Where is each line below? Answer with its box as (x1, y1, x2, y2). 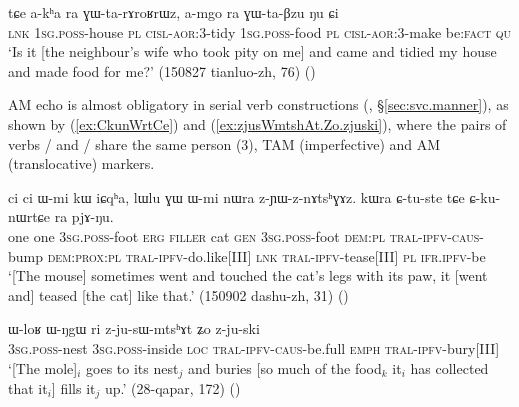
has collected (410, 357, 489, 378)
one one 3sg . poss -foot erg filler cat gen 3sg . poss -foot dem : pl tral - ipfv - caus (8, 225, 480, 246)
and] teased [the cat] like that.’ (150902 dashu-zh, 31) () (8, 284, 349, 305)
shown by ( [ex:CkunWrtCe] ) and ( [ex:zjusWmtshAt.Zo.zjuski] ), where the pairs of (8, 113, 507, 134)
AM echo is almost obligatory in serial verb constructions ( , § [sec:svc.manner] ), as (8, 94, 509, 115)
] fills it (51, 377, 96, 398)
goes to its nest (86, 357, 179, 378)
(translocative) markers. (8, 153, 155, 174)
